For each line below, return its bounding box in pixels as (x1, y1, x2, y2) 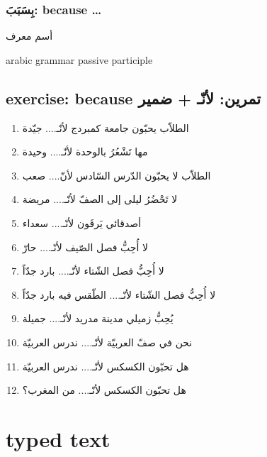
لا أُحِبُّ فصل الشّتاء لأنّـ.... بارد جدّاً (22, 263, 164, 278)
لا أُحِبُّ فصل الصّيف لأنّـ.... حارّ (22, 239, 149, 254)
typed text (6, 424, 110, 453)
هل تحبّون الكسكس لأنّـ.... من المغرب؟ (22, 382, 186, 397)
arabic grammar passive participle (6, 52, 153, 67)
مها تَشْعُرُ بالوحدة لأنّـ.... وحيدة (22, 144, 148, 159)
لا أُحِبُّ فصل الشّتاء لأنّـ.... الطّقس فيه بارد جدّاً (22, 287, 216, 302)
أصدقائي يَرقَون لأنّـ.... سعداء (22, 215, 142, 230)
